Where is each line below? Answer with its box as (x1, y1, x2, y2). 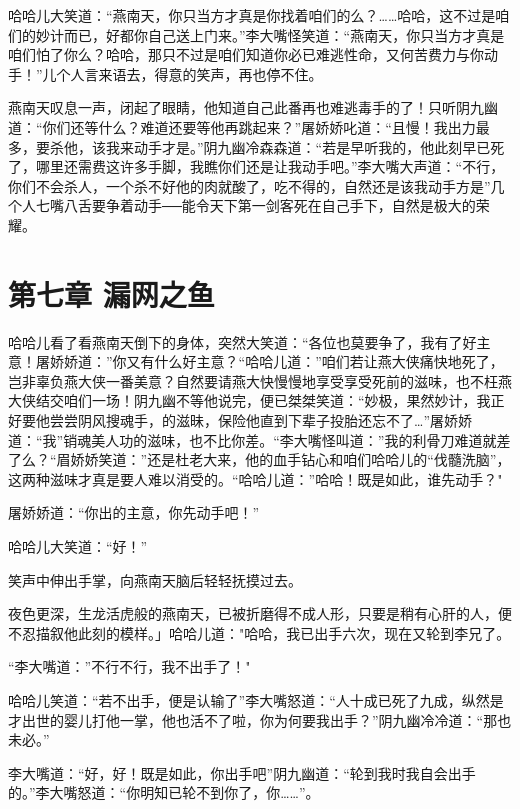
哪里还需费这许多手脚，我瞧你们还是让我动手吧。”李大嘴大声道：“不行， (35, 156, 505, 177)
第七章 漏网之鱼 (8, 273, 215, 314)
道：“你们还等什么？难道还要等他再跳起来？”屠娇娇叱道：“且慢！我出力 (8, 116, 476, 137)
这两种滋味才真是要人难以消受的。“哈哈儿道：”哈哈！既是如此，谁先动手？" (8, 468, 503, 489)
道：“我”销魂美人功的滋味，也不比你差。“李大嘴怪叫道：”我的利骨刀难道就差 (8, 429, 511, 450)
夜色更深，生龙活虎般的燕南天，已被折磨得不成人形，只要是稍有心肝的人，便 (8, 603, 512, 624)
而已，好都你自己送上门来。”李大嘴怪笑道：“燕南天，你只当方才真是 (63, 24, 505, 45)
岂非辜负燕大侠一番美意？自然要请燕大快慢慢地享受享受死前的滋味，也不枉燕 (8, 370, 512, 391)
